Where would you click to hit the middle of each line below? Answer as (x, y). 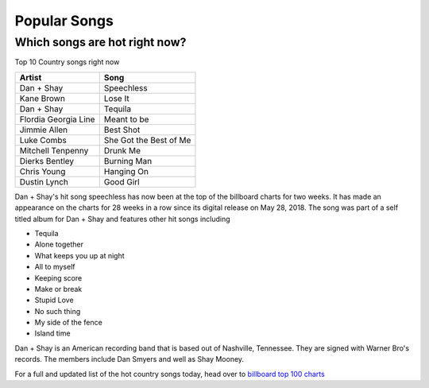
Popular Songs (64, 21)
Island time (52, 333)
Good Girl (122, 181)
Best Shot (122, 130)
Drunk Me (122, 150)
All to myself (55, 267)
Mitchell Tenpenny (54, 150)
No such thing (58, 311)
